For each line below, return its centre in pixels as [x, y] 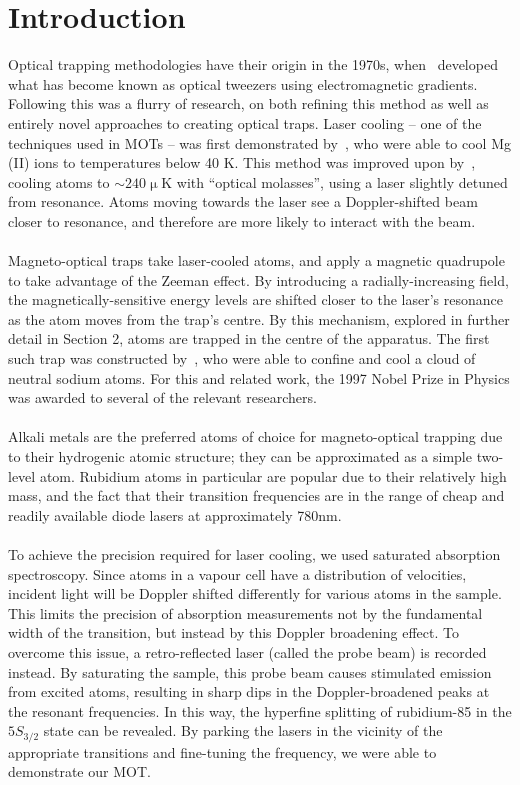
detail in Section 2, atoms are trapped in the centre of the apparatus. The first [249, 338]
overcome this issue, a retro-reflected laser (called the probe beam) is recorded [247, 651]
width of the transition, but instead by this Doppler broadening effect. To [233, 632]
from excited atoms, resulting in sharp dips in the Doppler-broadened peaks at [249, 691]
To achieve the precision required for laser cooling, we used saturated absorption [254, 553]
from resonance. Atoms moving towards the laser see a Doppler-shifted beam [243, 201]
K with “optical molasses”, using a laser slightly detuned [334, 181]
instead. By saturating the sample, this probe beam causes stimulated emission [250, 671]
